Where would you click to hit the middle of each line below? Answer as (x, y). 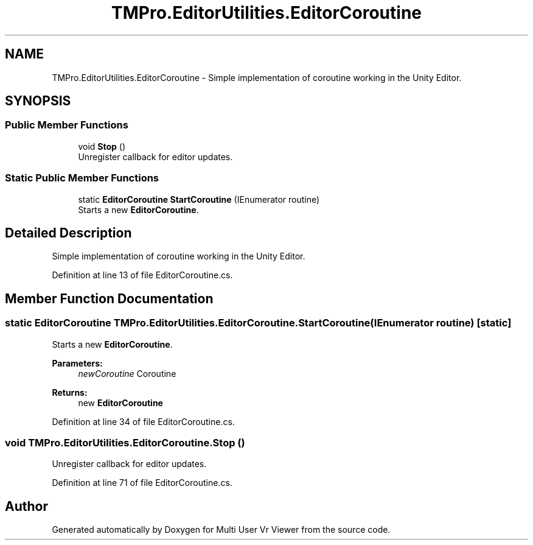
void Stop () (102, 146)
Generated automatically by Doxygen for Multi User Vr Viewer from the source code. (221, 530)
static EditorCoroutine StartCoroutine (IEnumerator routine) (199, 199)
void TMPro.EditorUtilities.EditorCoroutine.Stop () (125, 443)
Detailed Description (68, 233)
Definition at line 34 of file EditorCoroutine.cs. (143, 421)
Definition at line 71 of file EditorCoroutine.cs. (142, 483)
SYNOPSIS (38, 101)
